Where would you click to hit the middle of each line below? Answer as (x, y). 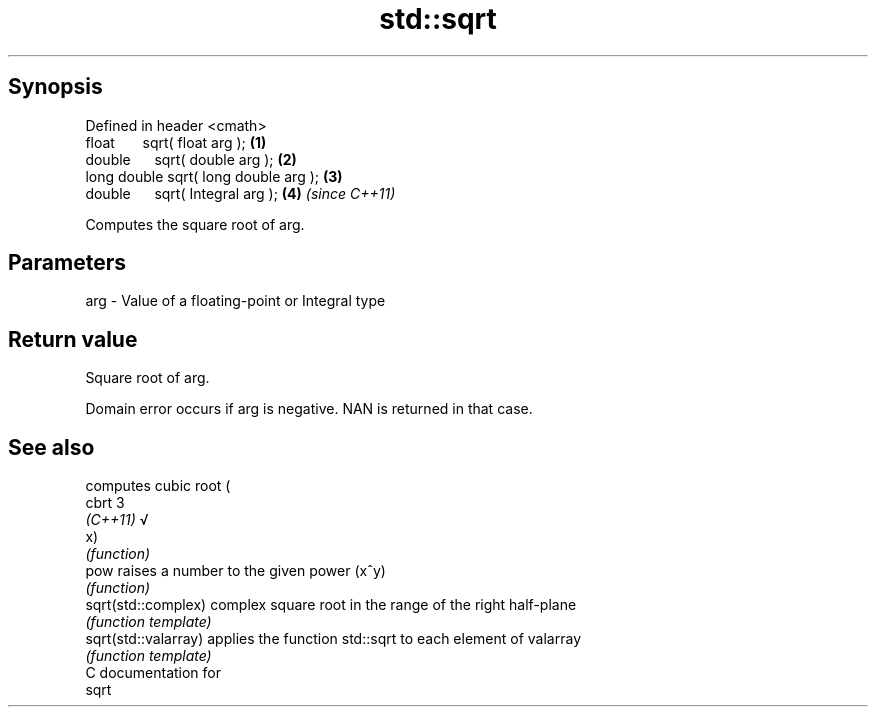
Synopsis (55, 87)
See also (51, 447)
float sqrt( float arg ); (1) (176, 142)
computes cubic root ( (158, 486)
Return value (73, 339)
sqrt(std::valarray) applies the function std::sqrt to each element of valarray (333, 639)
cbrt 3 (105, 503)
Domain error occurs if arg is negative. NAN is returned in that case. (309, 409)
